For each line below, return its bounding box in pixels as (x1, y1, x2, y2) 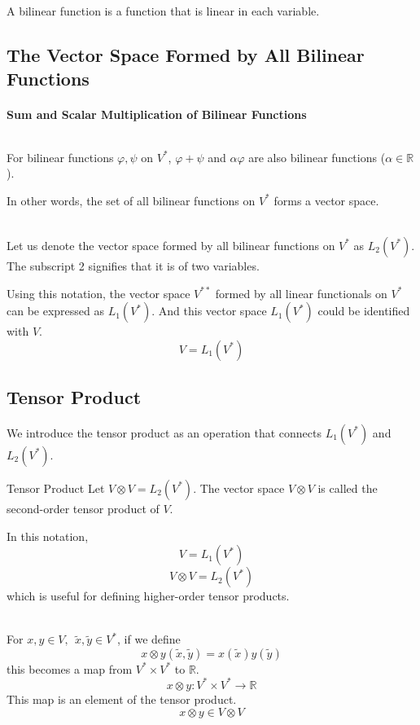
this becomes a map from (7, 660, 133, 677)
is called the (317, 479, 378, 496)
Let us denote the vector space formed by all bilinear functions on (7, 236, 335, 253)
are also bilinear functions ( (248, 148, 386, 165)
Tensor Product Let (7, 479, 105, 496)
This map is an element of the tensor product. (7, 690, 237, 707)
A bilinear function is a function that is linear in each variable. (7, 2, 320, 19)
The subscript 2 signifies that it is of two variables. (7, 257, 260, 274)
